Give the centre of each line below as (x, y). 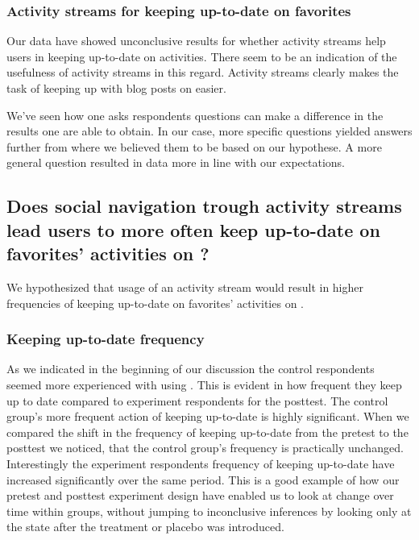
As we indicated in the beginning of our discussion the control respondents (191, 369)
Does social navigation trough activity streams (204, 206)
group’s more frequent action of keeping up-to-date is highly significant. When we (208, 416)
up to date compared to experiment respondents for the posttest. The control (197, 400)
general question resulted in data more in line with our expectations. (176, 162)
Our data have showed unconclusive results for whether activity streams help (196, 41)
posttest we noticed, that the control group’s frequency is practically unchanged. (205, 448)
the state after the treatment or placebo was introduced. (145, 527)
